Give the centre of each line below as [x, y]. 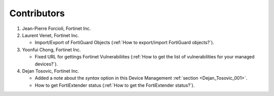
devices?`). [46, 64]
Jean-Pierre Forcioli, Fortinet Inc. [57, 28]
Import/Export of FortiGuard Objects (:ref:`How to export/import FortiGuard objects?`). [124, 43]
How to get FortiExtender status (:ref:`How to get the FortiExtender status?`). [115, 85]
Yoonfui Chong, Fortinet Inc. [52, 50]
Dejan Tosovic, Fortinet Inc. [51, 71]
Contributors [37, 13]
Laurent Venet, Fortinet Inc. [50, 35]
